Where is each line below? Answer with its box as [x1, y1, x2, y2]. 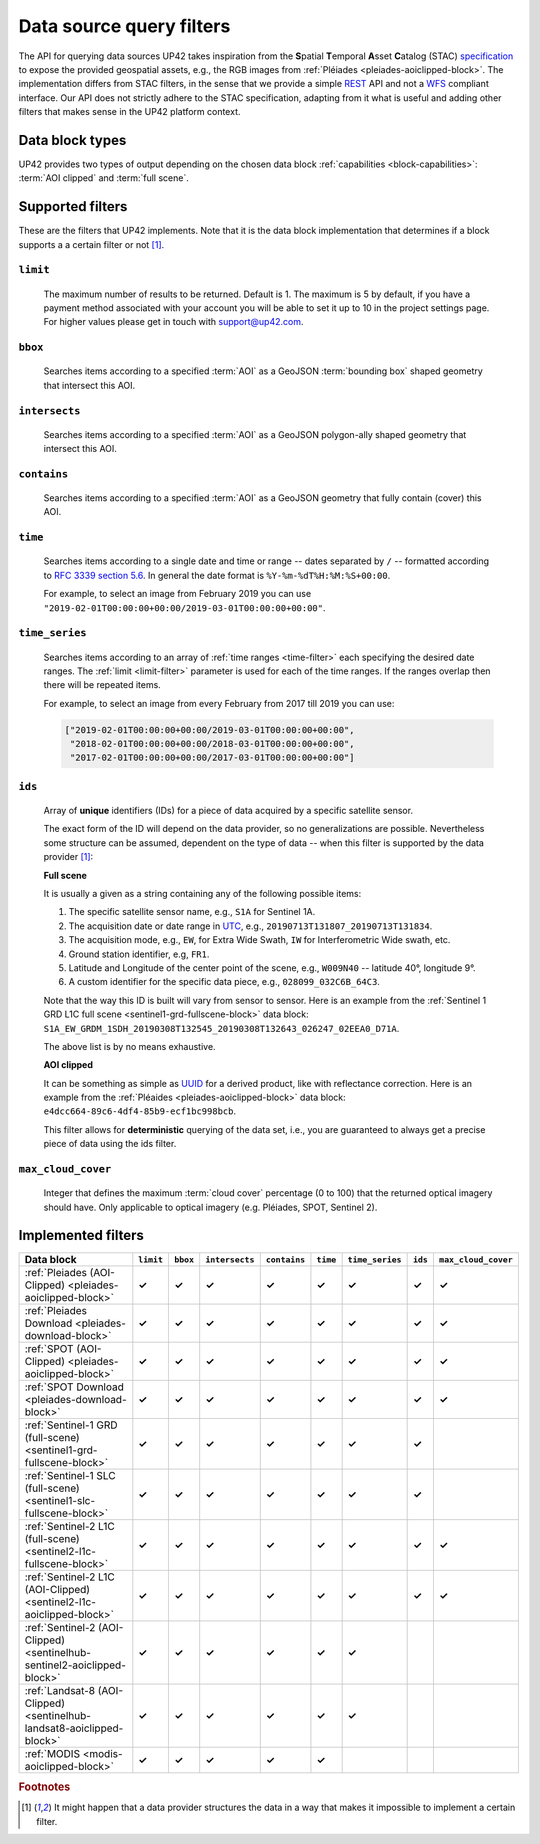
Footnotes [18, 1780, 71, 1794]
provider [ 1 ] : [43, 851, 94, 863]
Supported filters [18, 198, 128, 215]
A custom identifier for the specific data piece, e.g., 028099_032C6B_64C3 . [68, 976, 380, 988]
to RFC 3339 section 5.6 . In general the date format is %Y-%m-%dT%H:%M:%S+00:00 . [43, 569, 391, 581]
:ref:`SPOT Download [24, 1380, 124, 1394]
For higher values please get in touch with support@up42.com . [43, 316, 304, 328]
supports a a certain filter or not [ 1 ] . [18, 238, 165, 250]
